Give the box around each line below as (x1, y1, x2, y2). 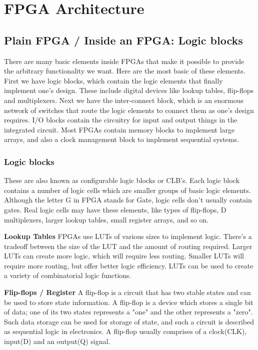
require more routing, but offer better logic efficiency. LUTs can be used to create (4, 260, 253, 270)
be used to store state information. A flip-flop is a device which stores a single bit (4, 296, 253, 307)
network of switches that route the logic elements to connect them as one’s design (4, 104, 254, 115)
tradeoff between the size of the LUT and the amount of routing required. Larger (4, 240, 252, 251)
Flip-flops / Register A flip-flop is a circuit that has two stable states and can (4, 287, 251, 297)
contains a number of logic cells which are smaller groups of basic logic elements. (4, 184, 251, 195)
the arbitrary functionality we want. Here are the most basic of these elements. (4, 65, 245, 76)
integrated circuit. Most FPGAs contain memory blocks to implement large (4, 124, 235, 134)
